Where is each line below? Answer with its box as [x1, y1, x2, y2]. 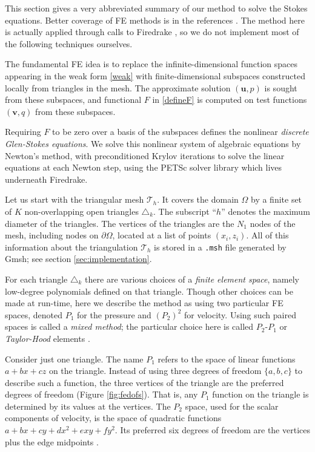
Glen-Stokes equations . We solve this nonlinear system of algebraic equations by [5, 137, 301, 149]
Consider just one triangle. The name [5, 352, 144, 365]
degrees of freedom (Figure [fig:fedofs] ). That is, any [5, 388, 198, 401]
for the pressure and [77, 308, 151, 321]
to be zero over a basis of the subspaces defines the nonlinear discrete [52, 125, 309, 138]
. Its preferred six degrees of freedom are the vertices [114, 424, 310, 436]
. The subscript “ [153, 205, 217, 217]
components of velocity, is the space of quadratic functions [5, 411, 222, 424]
